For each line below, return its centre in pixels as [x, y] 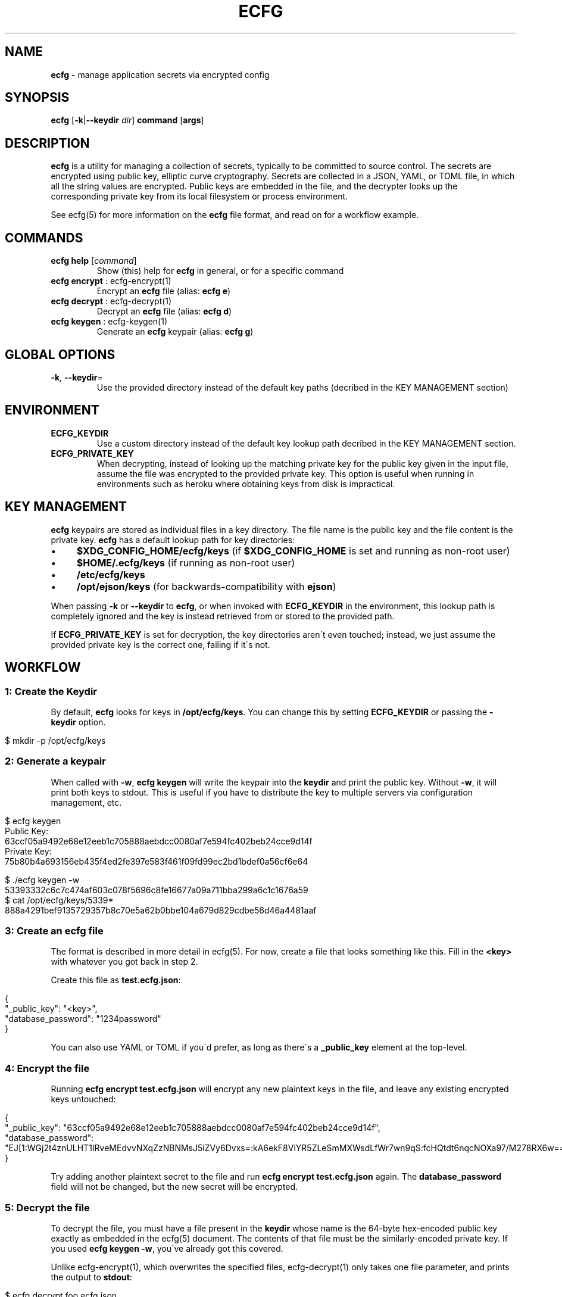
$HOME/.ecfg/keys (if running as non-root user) [186, 562]
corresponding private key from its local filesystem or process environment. [199, 197]
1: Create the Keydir [51, 691]
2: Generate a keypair [55, 761]
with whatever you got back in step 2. [124, 962]
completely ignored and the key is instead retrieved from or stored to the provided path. [223, 616]
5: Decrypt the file [47, 1207]
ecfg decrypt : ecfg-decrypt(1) [111, 301]
